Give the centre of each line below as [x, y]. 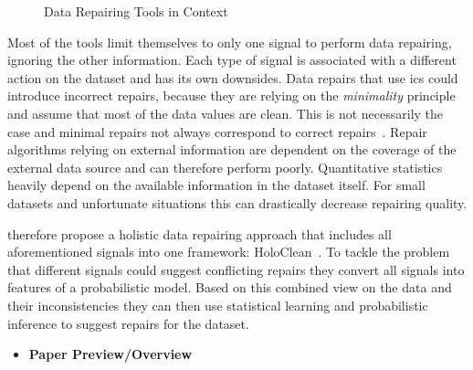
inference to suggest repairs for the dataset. [128, 323]
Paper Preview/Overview [110, 354]
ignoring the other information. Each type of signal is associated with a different [232, 60]
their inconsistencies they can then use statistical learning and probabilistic [218, 305]
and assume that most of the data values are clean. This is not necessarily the [226, 113]
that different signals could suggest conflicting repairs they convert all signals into [236, 269]
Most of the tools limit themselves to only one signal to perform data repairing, [230, 42]
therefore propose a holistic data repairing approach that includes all [200, 233]
